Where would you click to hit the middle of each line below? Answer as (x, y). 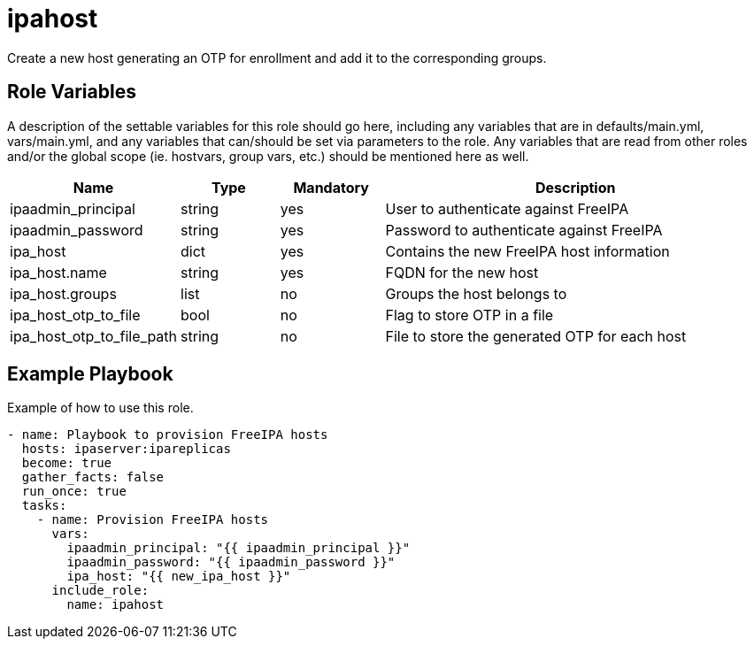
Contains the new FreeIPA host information (527, 251)
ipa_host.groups (63, 293)
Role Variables (72, 92)
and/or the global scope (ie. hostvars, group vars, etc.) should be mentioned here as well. (268, 156)
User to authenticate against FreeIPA (507, 208)
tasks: (44, 506)
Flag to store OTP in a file (469, 315)
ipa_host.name (58, 272)
